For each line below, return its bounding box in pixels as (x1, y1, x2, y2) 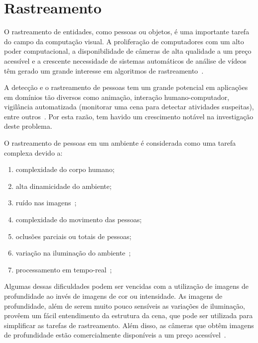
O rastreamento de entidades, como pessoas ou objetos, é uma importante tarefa (4, 26, 250, 37)
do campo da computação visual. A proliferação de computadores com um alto (4, 36, 244, 46)
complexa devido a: (4, 147, 63, 158)
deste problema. (4, 121, 52, 131)
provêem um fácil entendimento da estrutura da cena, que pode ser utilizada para (4, 310, 253, 321)
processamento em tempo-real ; (15, 264, 112, 274)
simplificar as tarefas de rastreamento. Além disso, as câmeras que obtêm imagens (4, 320, 254, 330)
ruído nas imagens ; (15, 197, 77, 208)
